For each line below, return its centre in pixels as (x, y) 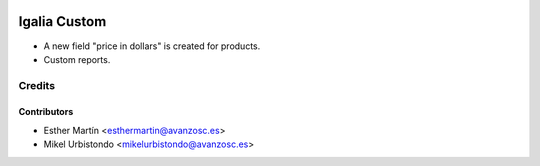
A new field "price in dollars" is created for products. (152, 46)
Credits (36, 85)
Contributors (46, 112)
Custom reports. (77, 59)
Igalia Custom (62, 21)
